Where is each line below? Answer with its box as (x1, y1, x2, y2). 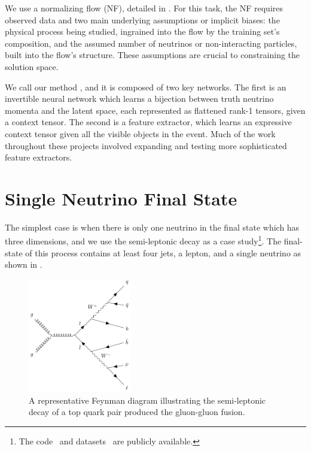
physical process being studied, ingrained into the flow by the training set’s (5, 25, 280, 38)
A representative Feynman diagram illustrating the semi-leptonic (29, 394, 266, 406)
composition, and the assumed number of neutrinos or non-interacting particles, (5, 37, 297, 49)
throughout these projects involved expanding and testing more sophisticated (5, 139, 287, 152)
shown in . (5, 258, 42, 271)
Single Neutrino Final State (5, 186, 237, 210)
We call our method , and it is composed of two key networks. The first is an (5, 80, 286, 93)
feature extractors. (5, 151, 72, 164)
